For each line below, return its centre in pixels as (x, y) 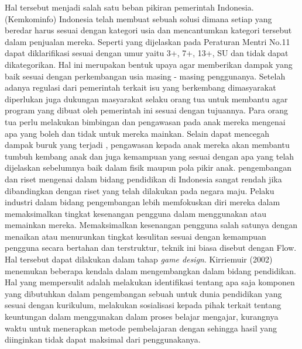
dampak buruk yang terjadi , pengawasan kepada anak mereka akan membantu (147, 145)
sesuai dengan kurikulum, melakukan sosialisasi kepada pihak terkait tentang (143, 305)
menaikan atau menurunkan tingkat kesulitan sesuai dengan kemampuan (135, 236)
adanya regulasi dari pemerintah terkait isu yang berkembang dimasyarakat (140, 87)
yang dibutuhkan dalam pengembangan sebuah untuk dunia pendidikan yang (143, 293)
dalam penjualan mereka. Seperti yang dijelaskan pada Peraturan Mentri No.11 (147, 41)
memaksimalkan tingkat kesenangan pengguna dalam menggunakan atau (136, 213)
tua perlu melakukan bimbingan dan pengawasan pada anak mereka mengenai (145, 121)
